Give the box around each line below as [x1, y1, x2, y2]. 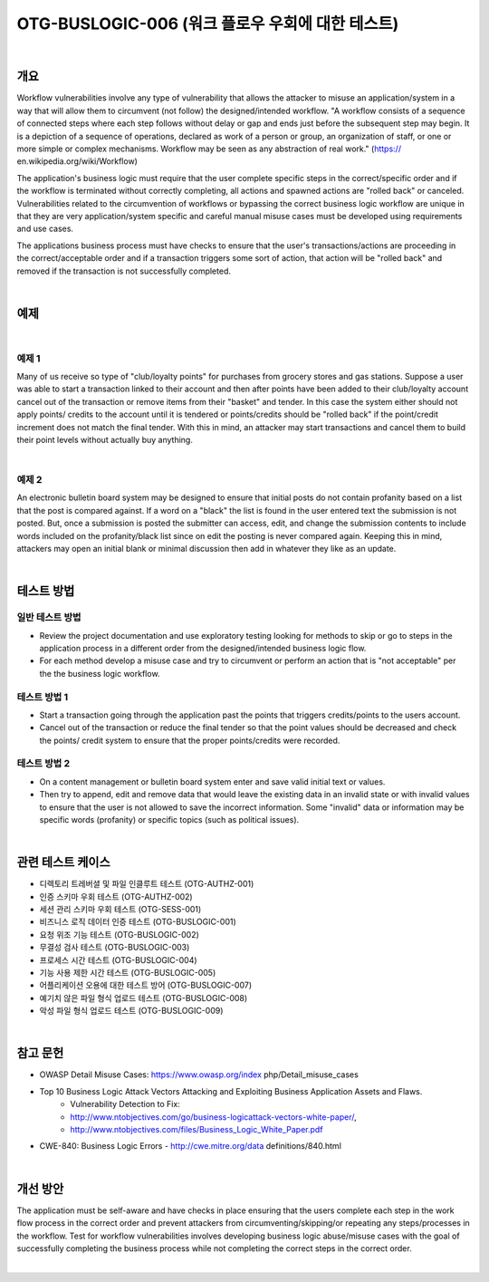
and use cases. [16, 223, 74, 235]
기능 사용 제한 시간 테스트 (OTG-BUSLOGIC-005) [39, 968, 216, 978]
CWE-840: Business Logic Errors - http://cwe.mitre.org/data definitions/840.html [39, 1141, 341, 1152]
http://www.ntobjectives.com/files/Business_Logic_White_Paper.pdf [70, 1124, 323, 1135]
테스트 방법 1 [16, 690, 69, 703]
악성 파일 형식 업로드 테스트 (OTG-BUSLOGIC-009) [39, 1006, 224, 1017]
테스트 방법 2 [16, 757, 71, 770]
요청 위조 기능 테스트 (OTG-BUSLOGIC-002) [39, 929, 199, 940]
